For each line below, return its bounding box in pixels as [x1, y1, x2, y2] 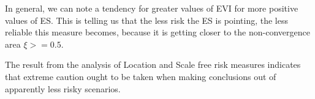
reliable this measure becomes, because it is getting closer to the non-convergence [5, 26, 310, 38]
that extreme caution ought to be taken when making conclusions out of [5, 70, 276, 82]
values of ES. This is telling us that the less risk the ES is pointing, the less [5, 13, 289, 26]
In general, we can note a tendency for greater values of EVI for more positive [5, 2, 298, 14]
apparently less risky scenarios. [5, 82, 121, 95]
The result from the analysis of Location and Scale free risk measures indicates [5, 58, 301, 71]
